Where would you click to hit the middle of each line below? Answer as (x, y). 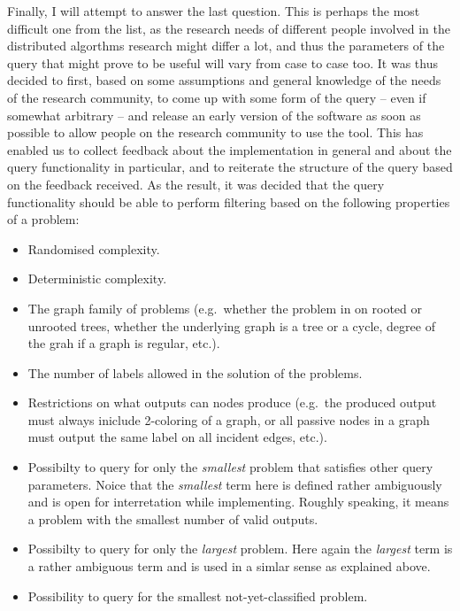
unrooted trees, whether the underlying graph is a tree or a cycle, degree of (231, 325)
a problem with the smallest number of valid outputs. (173, 518)
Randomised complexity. (94, 248)
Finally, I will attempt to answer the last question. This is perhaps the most (214, 11)
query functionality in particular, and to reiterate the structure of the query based (230, 167)
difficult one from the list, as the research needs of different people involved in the (229, 28)
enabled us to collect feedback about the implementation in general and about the (230, 149)
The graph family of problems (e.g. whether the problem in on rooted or (225, 308)
